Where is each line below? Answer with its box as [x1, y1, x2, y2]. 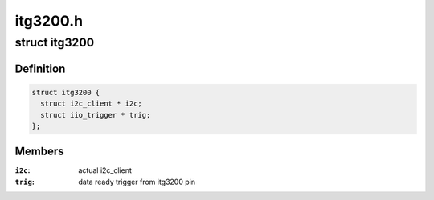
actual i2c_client [78, 166, 133, 175]
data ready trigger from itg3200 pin [78, 177, 196, 186]
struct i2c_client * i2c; [40, 99, 142, 108]
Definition [14, 62, 66, 75]
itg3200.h [14, 12, 84, 30]
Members [14, 145, 64, 158]
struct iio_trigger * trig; [40, 110, 151, 119]
